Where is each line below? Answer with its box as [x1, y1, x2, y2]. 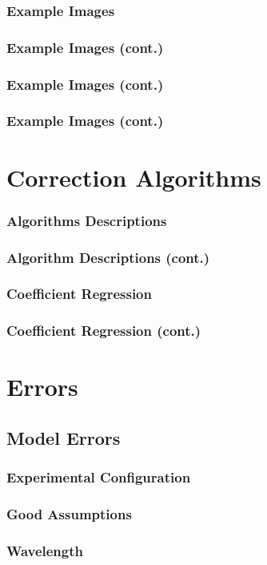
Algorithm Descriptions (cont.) [6, 247, 210, 267]
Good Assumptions [6, 504, 132, 524]
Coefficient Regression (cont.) [6, 321, 201, 341]
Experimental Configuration [6, 467, 191, 487]
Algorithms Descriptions [6, 210, 167, 230]
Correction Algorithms [6, 160, 261, 193]
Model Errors [6, 425, 121, 450]
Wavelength [6, 540, 83, 560]
